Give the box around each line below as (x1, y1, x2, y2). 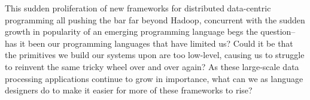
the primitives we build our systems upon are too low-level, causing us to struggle (5, 49, 305, 61)
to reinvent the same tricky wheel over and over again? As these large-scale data (5, 60, 299, 72)
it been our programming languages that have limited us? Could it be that (19, 37, 293, 49)
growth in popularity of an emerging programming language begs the (5, 25, 258, 38)
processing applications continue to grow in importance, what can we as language (5, 72, 303, 84)
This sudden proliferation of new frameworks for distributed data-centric (5, 2, 271, 14)
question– (260, 25, 296, 38)
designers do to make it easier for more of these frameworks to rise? (5, 84, 253, 96)
